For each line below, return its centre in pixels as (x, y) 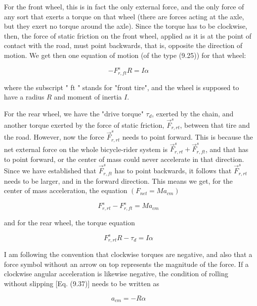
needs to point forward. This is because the (188, 137)
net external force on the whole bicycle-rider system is (86, 149)
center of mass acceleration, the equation (66, 190)
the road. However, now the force (54, 137)
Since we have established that (50, 171)
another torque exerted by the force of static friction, (84, 125)
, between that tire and (215, 125)
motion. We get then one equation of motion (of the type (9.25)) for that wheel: (125, 55)
